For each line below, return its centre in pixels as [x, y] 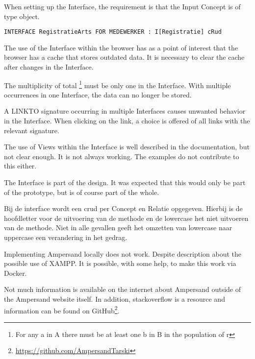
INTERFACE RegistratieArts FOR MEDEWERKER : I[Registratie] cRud [113, 32]
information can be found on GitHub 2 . [62, 310]
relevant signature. [32, 130]
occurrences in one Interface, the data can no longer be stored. [98, 94]
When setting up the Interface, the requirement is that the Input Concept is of [122, 6]
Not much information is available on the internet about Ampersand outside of [122, 289]
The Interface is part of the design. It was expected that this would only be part [125, 182]
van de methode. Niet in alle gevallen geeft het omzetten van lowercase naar [118, 227]
